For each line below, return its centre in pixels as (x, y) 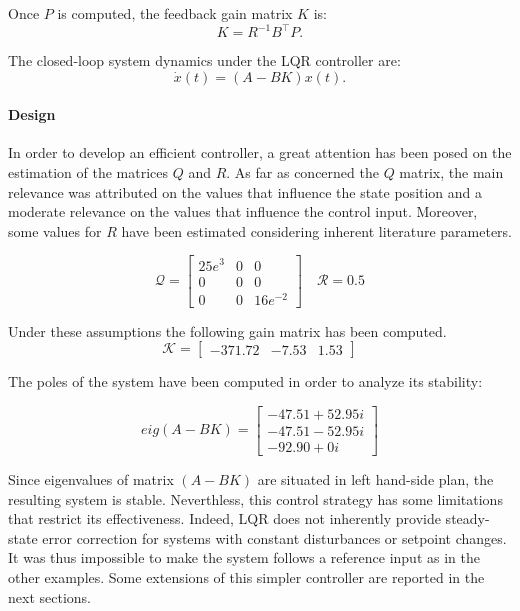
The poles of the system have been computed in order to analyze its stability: (245, 381)
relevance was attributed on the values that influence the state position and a (245, 191)
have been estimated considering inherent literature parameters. (316, 230)
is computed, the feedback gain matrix (175, 13)
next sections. (49, 596)
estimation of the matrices (88, 172)
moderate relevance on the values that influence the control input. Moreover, (243, 211)
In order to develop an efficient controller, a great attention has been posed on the (260, 152)
